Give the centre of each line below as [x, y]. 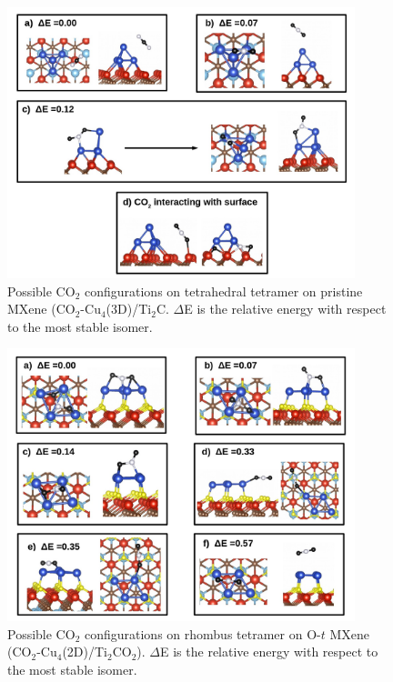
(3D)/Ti [129, 309]
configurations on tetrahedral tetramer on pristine [223, 291]
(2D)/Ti [85, 652]
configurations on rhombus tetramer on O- [202, 633]
